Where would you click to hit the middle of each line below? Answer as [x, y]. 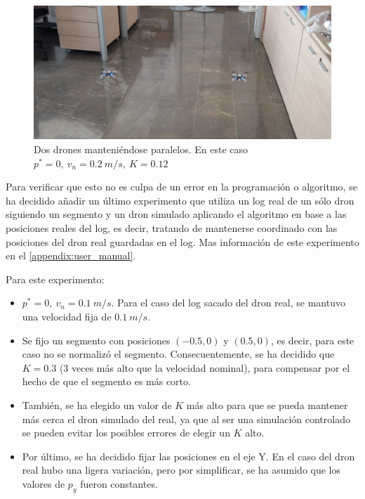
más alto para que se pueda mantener [267, 404]
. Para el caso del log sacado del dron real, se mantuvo [228, 303]
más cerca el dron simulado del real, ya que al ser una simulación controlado [186, 419]
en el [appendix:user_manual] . [71, 255]
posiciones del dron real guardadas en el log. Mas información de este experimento [182, 241]
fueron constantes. [119, 483]
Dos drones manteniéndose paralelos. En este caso [141, 149]
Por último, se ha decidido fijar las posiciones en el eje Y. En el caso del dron [188, 456]
